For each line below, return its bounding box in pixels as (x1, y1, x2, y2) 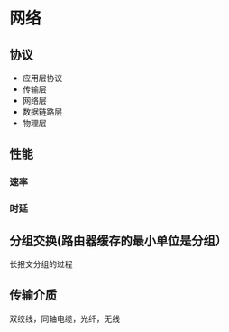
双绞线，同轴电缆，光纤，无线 (9, 313, 120, 324)
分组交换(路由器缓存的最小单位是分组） (9, 233, 227, 248)
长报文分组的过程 (9, 259, 73, 270)
